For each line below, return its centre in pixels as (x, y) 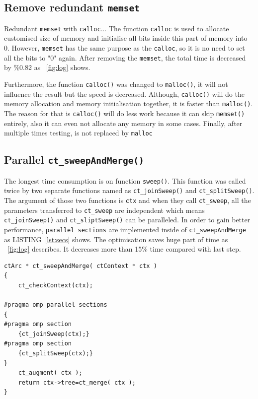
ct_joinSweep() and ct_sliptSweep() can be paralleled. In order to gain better (127, 220)
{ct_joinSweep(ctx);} (54, 334)
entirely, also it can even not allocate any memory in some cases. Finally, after (123, 123)
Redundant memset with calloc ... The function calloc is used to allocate (117, 28)
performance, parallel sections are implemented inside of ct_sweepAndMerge (125, 229)
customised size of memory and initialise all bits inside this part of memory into (126, 38)
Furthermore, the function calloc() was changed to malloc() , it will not (116, 84)
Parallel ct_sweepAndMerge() (74, 160)
